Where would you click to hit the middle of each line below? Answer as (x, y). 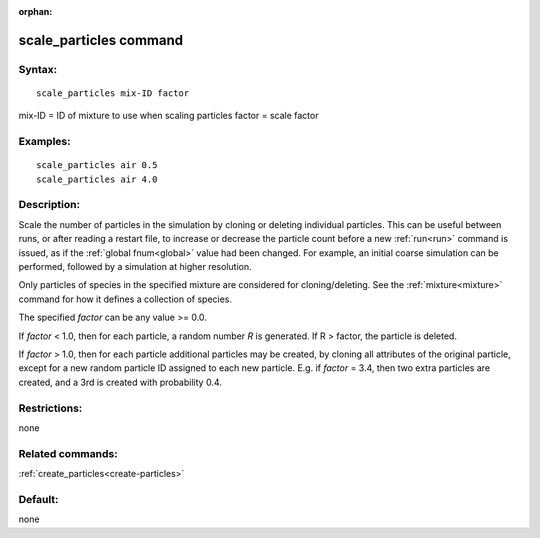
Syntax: (38, 69)
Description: (49, 205)
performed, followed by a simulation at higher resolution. (135, 267)
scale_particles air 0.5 (97, 165)
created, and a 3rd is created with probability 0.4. (120, 382)
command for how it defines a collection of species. (125, 299)
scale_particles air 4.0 (97, 179)
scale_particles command (101, 40)
